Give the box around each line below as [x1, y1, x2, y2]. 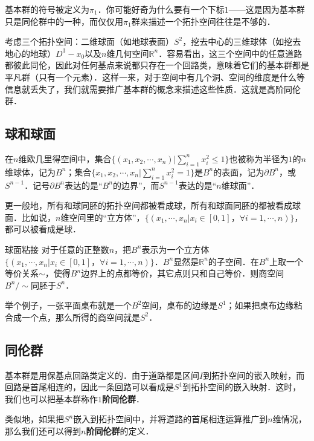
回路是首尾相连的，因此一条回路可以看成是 [5, 381, 174, 393]
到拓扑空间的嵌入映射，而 [203, 368, 305, 381]
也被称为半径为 [229, 152, 289, 165]
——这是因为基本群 [228, 3, 305, 15]
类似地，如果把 [5, 413, 64, 425]
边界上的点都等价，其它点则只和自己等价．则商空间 [81, 267, 284, 279]
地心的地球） [5, 47, 56, 59]
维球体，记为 [5, 165, 56, 178]
